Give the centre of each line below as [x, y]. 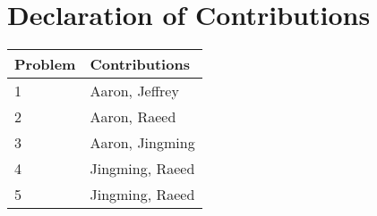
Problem [45, 64]
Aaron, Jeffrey [134, 91]
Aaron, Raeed [133, 117]
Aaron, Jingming [142, 143]
